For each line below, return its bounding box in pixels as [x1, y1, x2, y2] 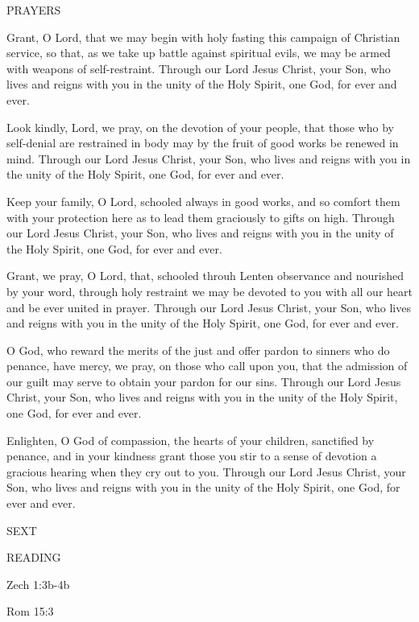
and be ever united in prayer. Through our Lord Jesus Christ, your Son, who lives [6, 299, 411, 315]
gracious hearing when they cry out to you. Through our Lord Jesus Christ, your [6, 463, 406, 480]
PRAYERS [6, 2, 61, 18]
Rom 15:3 [6, 603, 54, 620]
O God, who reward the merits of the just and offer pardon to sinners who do [6, 341, 390, 358]
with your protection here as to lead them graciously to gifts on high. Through [6, 208, 395, 225]
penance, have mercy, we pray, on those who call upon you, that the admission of [6, 357, 408, 374]
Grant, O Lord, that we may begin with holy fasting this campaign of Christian [6, 28, 400, 45]
